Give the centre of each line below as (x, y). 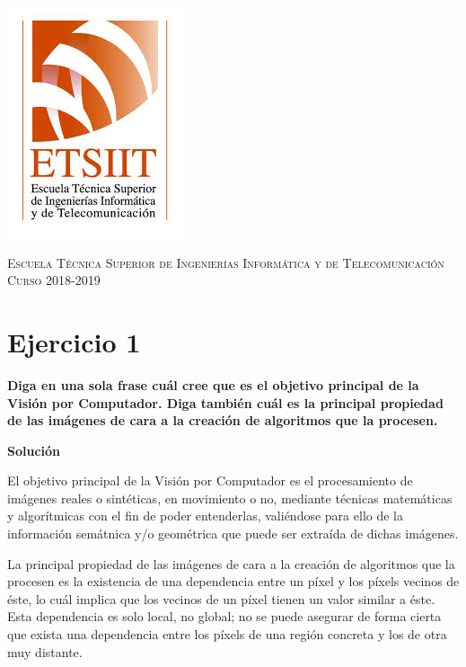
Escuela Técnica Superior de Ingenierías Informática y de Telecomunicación (226, 262)
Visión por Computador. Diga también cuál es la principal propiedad (225, 402)
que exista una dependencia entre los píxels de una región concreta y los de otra (227, 634)
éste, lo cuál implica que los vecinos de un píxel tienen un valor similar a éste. (221, 598)
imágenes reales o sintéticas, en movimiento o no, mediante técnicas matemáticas (230, 498)
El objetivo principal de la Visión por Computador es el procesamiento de (210, 480)
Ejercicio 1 (74, 341)
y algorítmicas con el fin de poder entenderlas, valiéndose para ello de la (205, 516)
